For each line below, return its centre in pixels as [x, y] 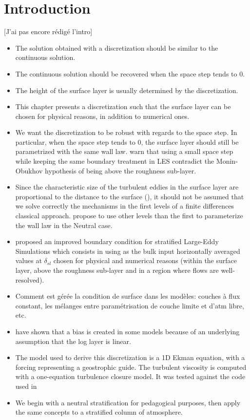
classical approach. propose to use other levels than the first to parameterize [129, 216]
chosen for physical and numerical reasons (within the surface [145, 260]
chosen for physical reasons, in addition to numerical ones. [102, 116]
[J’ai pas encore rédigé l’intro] [48, 31]
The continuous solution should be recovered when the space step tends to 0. [130, 73]
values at [29, 260]
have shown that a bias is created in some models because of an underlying [127, 331]
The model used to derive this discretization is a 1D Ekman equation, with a [130, 357]
